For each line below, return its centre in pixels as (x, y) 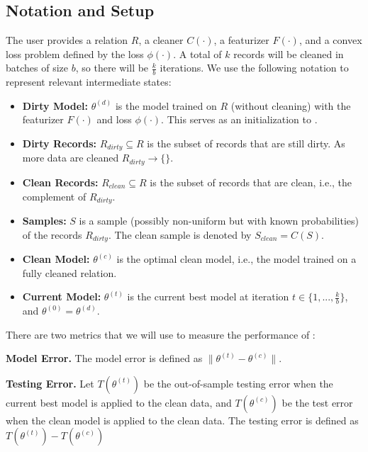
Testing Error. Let (50, 383)
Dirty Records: (59, 143)
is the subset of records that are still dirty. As (246, 143)
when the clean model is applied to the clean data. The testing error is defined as (182, 420)
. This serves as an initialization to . (239, 119)
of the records (52, 234)
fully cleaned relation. (69, 272)
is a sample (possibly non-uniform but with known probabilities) (219, 220)
